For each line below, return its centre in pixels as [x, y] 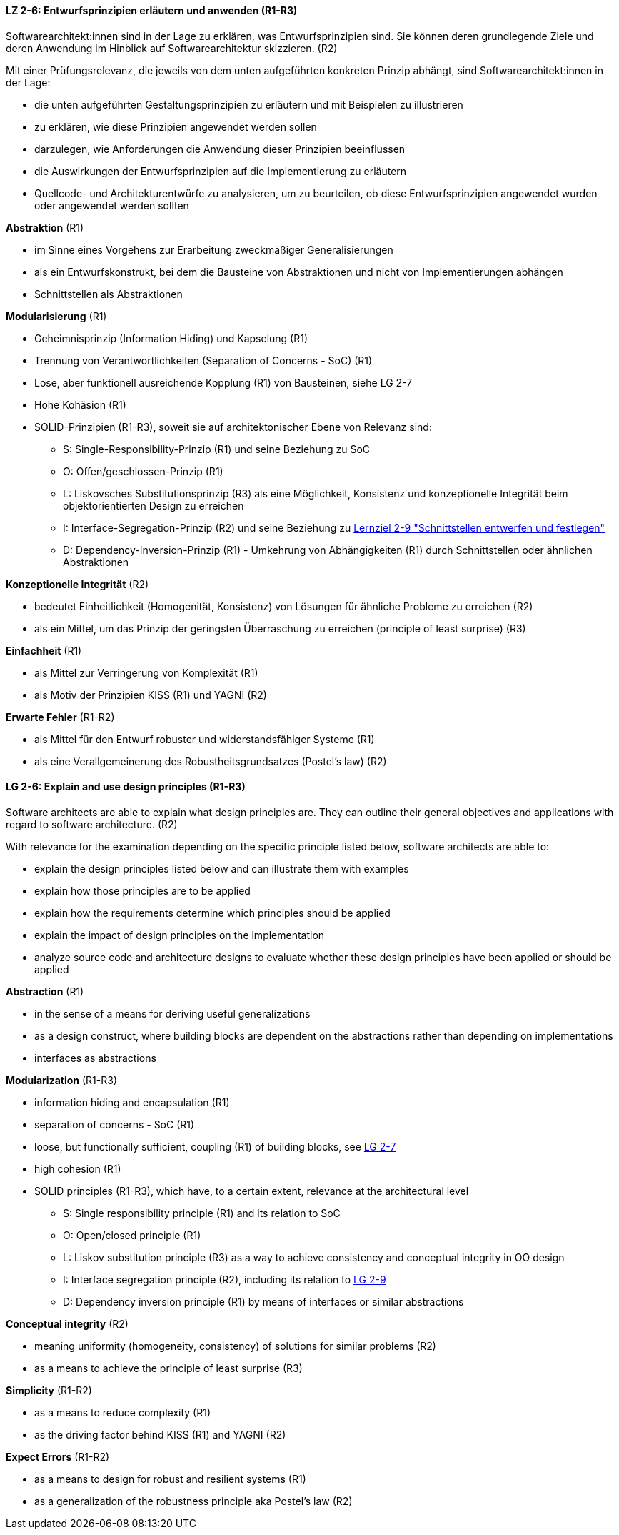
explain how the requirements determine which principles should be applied [212, 913]
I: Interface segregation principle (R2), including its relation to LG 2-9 [225, 1279]
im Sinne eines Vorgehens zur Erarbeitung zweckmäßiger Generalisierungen [214, 249]
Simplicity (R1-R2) [49, 1390]
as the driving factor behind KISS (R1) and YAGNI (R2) [160, 1434]
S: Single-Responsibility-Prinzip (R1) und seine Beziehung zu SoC [217, 449]
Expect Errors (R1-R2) [58, 1456]
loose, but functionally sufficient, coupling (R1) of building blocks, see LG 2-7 [215, 1146]
